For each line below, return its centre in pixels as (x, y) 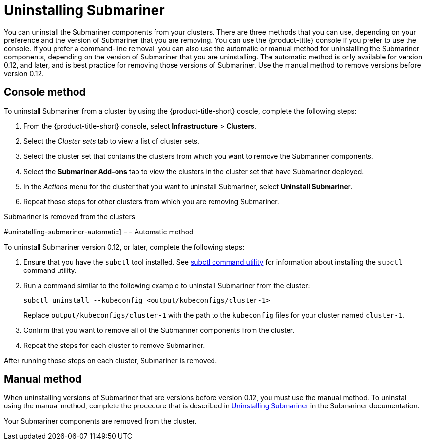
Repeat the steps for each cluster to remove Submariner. (114, 345)
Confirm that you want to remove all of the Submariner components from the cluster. (159, 330)
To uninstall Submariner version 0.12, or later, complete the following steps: (124, 247)
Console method (45, 92)
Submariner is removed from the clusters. (71, 216)
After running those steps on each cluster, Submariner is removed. (111, 360)
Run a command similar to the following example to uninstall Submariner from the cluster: (167, 285)
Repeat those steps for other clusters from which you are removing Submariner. (151, 201)
